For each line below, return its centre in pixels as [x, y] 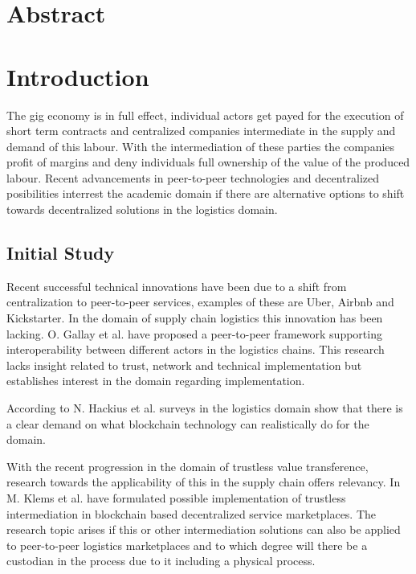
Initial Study [61, 253]
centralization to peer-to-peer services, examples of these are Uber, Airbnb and [200, 302]
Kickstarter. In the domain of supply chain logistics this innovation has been [195, 318]
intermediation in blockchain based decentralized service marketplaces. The [192, 513]
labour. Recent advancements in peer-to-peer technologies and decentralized [193, 177]
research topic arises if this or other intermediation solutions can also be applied [204, 529]
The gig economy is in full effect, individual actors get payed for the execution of [205, 115]
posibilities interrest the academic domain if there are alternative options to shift [206, 193]
